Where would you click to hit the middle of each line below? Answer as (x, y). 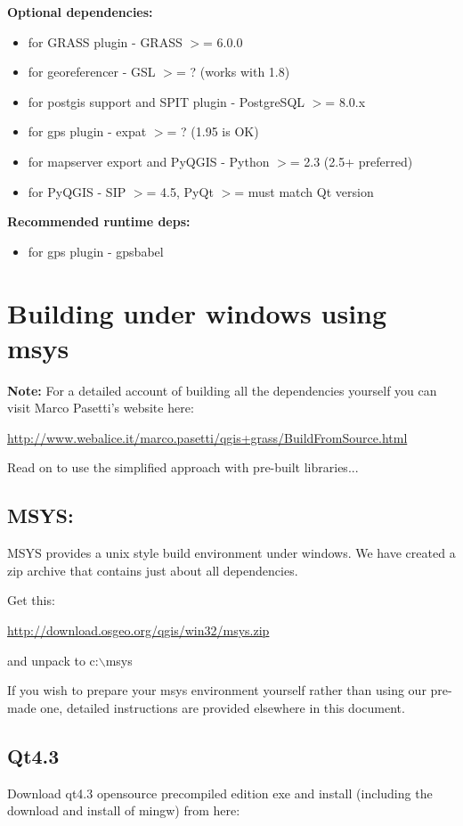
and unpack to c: (53, 660)
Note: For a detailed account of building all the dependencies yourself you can (222, 390)
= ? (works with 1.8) (233, 72)
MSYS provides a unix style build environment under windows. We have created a (231, 553)
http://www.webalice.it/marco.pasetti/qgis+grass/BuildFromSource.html (207, 437)
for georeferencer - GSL (92, 72)
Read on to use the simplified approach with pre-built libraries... (183, 467)
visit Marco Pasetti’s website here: (101, 408)
